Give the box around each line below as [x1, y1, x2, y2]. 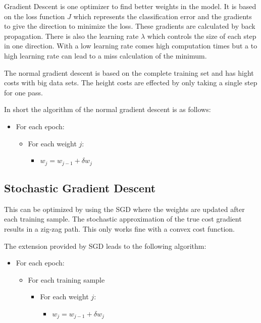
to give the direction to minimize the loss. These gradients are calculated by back [4, 21, 255, 31]
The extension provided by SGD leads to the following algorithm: [4, 240, 206, 251]
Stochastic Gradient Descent [4, 180, 156, 195]
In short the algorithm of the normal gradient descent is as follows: [4, 104, 211, 115]
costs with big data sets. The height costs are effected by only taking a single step [4, 77, 257, 88]
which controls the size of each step [147, 30, 256, 41]
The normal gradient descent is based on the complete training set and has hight [4, 67, 254, 78]
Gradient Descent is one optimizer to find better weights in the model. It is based [4, 1, 256, 11]
